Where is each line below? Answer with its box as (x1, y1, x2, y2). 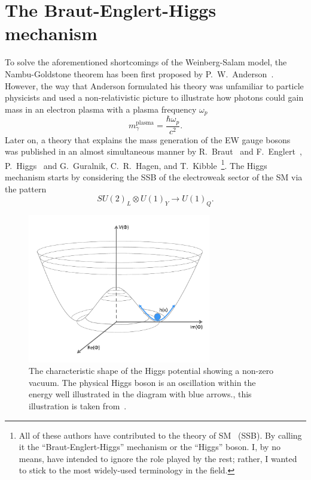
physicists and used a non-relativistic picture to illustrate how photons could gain (5, 91, 304, 104)
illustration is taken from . (29, 400, 127, 412)
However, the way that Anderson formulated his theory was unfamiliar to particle (5, 79, 304, 92)
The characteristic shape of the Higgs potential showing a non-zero (29, 364, 274, 377)
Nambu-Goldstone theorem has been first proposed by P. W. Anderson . (5, 67, 274, 80)
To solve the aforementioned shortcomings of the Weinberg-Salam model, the (5, 56, 287, 68)
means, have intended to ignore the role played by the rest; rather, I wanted (19, 452, 297, 464)
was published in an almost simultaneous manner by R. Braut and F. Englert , (5, 145, 302, 158)
